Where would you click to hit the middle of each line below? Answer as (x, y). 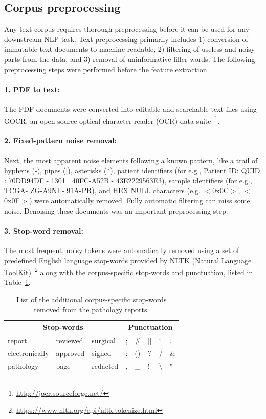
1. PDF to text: (32, 89)
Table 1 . (17, 282)
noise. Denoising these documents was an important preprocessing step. (116, 210)
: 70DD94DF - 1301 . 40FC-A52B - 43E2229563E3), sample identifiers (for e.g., (128, 180)
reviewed (70, 340)
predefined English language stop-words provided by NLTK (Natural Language (128, 260)
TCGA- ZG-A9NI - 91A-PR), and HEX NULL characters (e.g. (102, 190)
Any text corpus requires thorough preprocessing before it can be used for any (127, 29)
